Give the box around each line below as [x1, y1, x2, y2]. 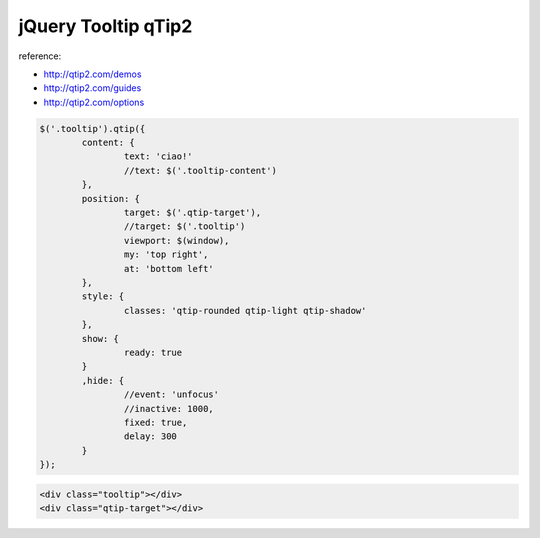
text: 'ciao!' [123, 151, 194, 162]
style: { [81, 291, 125, 302]
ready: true [123, 346, 183, 358]
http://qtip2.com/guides [43, 82, 142, 94]
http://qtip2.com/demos [43, 68, 142, 80]
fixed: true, [123, 416, 188, 428]
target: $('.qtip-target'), [123, 207, 262, 219]
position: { [81, 193, 140, 204]
